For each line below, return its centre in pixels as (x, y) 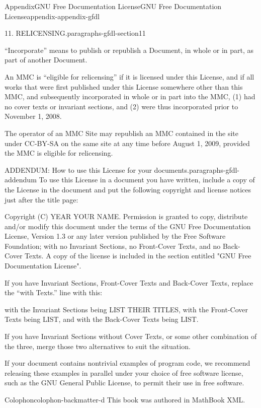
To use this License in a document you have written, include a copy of (147, 180)
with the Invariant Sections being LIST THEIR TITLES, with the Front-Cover (126, 309)
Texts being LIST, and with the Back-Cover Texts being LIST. (102, 319)
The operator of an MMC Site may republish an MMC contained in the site (122, 133)
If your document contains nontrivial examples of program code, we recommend (127, 363)
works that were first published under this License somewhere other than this (124, 86)
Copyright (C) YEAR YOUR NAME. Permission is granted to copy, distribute (126, 216)
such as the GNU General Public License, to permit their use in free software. (124, 383)
